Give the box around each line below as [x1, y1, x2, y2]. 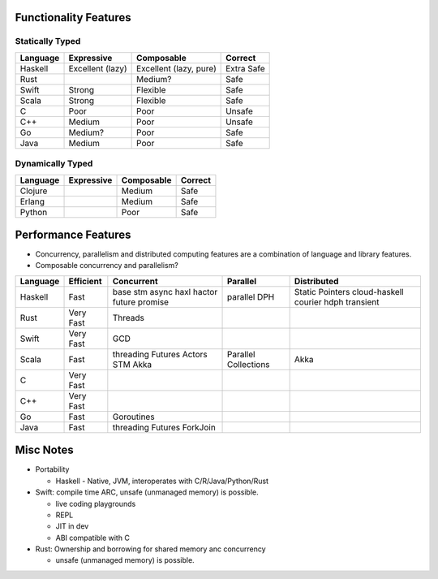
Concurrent [112, 275, 158, 287]
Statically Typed [15, 36, 81, 47]
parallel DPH [226, 291, 275, 302]
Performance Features [15, 227, 131, 241]
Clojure [19, 185, 48, 197]
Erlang [19, 196, 45, 207]
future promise [112, 296, 170, 308]
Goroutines [112, 411, 155, 422]
